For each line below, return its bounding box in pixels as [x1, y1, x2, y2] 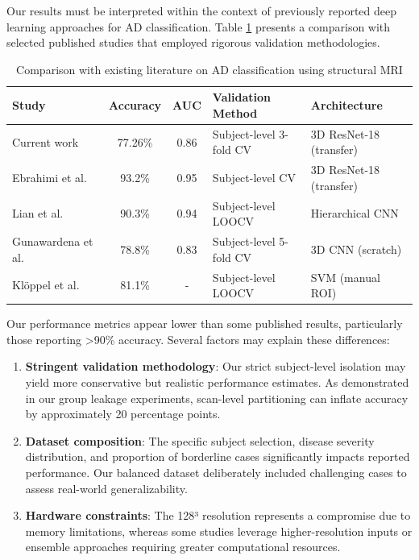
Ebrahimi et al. [12, 169, 87, 186]
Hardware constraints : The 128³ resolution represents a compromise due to [25, 507, 411, 524]
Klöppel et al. [12, 276, 80, 293]
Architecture [310, 97, 383, 114]
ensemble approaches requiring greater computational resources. [25, 538, 341, 555]
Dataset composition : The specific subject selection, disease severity [25, 432, 375, 449]
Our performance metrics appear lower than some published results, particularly [6, 315, 403, 332]
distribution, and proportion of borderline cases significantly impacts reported [25, 448, 410, 465]
